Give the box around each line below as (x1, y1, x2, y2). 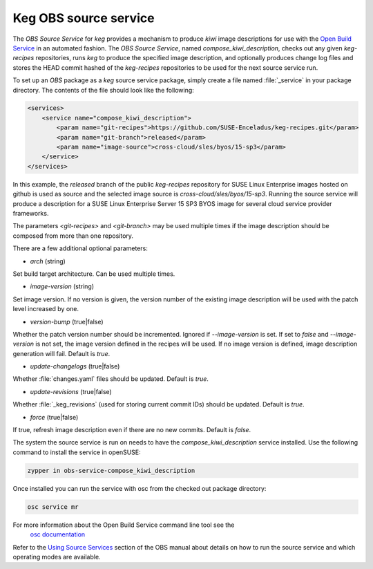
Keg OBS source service (12, 10, 155, 26)
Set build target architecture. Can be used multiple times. (12, 270, 175, 278)
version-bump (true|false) (30, 317, 104, 326)
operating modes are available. (12, 552, 101, 561)
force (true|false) (30, 413, 79, 421)
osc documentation (30, 530, 86, 539)
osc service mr (27, 503, 79, 511)
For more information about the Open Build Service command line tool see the (12, 521, 235, 529)
